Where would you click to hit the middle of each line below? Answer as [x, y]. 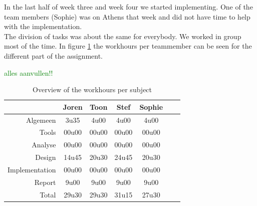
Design [46, 157]
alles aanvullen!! [29, 72]
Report [45, 182]
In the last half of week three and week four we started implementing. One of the [128, 7]
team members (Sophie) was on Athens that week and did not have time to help [127, 16]
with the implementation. [43, 26]
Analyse [44, 145]
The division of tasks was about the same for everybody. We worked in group [123, 36]
